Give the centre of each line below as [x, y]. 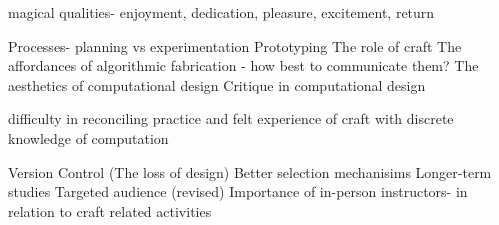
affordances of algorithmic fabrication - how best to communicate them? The [243, 65]
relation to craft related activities [110, 210]
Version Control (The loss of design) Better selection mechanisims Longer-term [250, 171]
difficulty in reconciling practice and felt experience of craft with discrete [231, 118]
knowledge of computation [88, 137]
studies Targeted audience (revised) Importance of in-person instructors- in [238, 191]
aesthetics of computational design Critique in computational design [217, 84]
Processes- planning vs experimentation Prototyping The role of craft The [235, 45]
